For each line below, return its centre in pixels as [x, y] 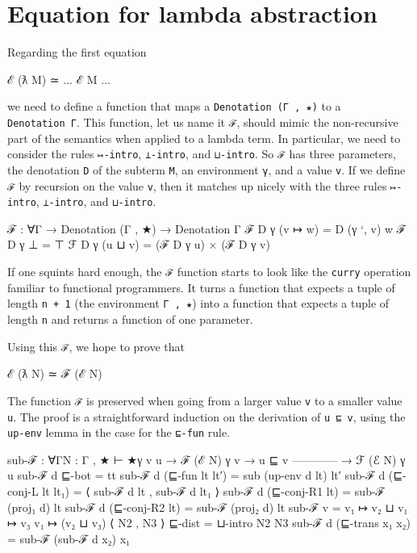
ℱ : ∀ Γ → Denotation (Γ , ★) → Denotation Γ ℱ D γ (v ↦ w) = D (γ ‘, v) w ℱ [207, 228]
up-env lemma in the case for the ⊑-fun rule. [119, 432]
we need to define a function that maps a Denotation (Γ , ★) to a [174, 106]
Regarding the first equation [77, 52]
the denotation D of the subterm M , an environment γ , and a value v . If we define [206, 169]
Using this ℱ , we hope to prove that [96, 346]
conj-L [23, 491]
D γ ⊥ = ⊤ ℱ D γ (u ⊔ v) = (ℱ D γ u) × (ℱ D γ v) [139, 244]
